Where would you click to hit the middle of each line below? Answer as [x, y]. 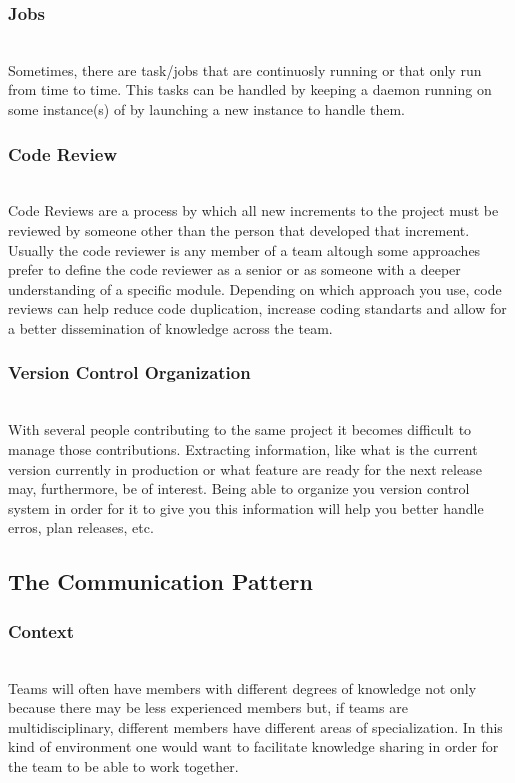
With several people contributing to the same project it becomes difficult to [240, 429]
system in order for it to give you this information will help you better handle [246, 507]
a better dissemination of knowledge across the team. [170, 327]
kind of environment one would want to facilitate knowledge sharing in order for [253, 746]
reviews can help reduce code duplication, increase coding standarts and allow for [257, 308]
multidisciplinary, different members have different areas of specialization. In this [255, 726]
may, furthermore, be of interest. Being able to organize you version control [239, 488]
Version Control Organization [129, 372]
